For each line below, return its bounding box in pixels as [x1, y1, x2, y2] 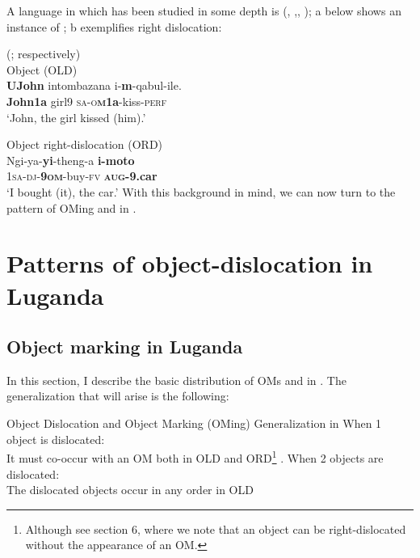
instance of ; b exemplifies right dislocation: [6, 18, 222, 35]
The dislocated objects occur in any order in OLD [6, 481, 254, 498]
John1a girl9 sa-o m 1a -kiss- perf [6, 92, 167, 109]
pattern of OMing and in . [6, 199, 136, 216]
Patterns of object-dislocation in [6, 247, 373, 280]
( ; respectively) [6, 45, 81, 62]
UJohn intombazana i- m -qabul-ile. [6, 77, 182, 94]
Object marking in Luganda [6, 334, 243, 359]
